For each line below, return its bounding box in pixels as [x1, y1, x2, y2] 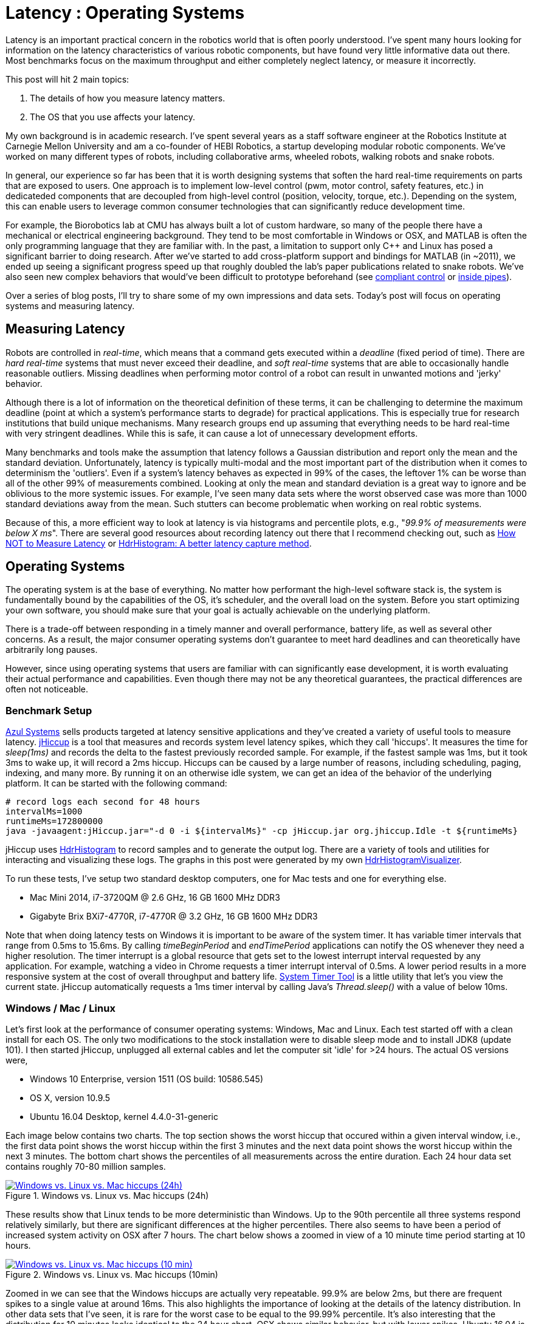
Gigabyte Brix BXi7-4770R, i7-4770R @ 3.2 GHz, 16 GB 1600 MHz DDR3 [30, 911, 318, 922]
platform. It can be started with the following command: [5, 778, 227, 789]
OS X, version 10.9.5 [30, 1092, 111, 1103]
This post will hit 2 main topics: [5, 73, 129, 84]
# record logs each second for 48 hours [5, 797, 201, 807]
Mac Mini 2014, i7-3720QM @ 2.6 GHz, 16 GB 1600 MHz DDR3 [30, 892, 280, 903]
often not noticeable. [5, 684, 89, 695]
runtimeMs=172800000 [5, 816, 103, 827]
